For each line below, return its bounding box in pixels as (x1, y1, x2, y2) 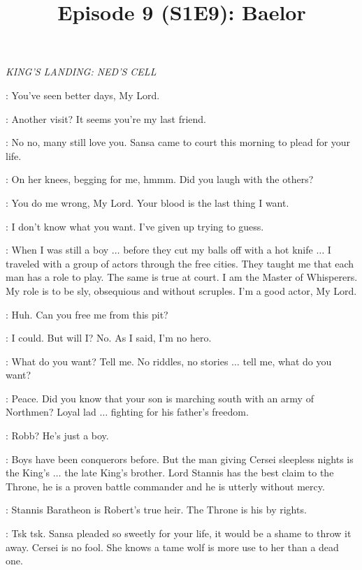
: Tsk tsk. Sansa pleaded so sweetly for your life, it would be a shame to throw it (6, 526, 352, 541)
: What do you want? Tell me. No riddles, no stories (6, 353, 229, 368)
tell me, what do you (242, 353, 332, 368)
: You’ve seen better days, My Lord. (6, 87, 160, 102)
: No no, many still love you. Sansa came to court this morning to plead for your (6, 135, 351, 149)
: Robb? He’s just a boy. (6, 428, 109, 443)
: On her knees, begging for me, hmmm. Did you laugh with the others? (6, 172, 314, 187)
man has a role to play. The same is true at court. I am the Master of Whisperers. (6, 270, 358, 284)
